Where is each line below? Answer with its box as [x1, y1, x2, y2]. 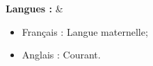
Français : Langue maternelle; [22, 24, 148, 38]
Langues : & [6, 1, 63, 15]
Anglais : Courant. [22, 47, 101, 62]
